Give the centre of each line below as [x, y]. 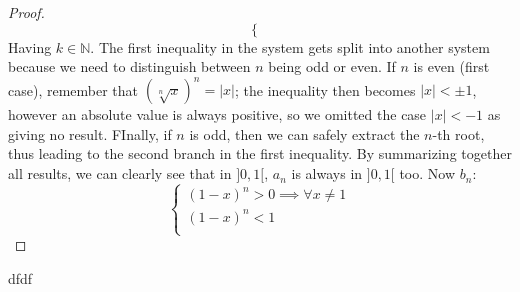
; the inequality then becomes [325, 89]
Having [30, 46]
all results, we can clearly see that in [120, 173]
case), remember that [73, 89]
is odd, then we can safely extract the [304, 133]
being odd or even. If [332, 66]
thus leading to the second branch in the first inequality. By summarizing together [260, 153]
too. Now [427, 173]
